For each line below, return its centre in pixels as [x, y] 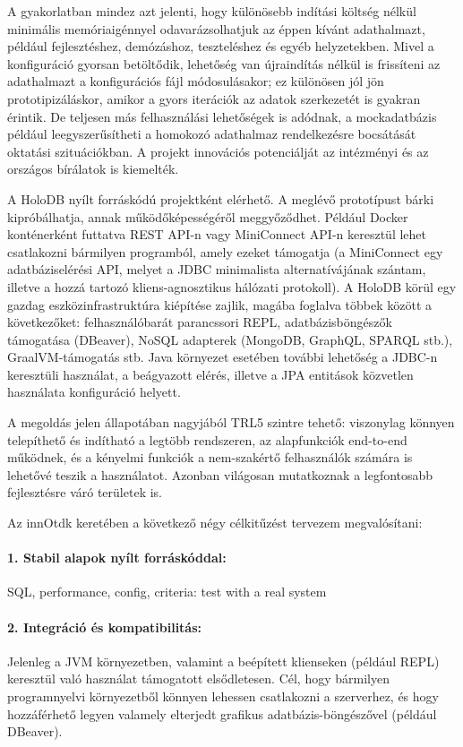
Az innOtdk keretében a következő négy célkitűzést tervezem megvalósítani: [215, 523]
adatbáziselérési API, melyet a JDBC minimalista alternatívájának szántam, [217, 269]
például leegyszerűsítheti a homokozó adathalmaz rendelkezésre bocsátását [212, 134]
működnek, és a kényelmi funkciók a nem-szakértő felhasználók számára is [210, 457]
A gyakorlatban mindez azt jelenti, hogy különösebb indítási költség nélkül [212, 11]
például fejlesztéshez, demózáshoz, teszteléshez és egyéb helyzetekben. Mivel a [221, 46]
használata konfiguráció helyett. [94, 392]
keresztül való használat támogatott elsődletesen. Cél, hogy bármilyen [198, 678]
